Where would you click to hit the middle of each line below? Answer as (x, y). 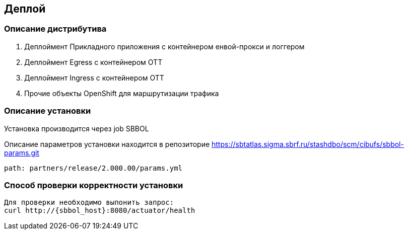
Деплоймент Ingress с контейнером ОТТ (94, 77)
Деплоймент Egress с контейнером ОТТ (93, 62)
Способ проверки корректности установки (94, 185)
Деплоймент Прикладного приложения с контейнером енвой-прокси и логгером (164, 46)
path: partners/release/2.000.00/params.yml (93, 168)
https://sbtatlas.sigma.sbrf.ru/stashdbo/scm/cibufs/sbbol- (308, 144)
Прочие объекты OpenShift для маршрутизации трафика (122, 93)
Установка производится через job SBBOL (77, 128)
